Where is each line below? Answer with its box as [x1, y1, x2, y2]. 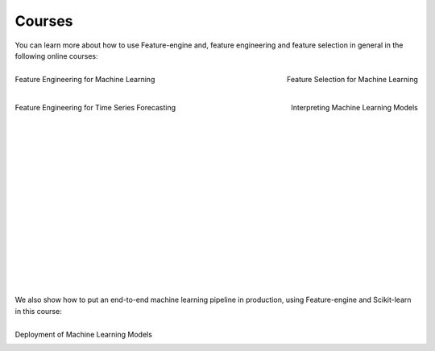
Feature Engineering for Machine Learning [14, 75, 155, 85]
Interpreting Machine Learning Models [291, 103, 418, 113]
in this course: [14, 306, 62, 316]
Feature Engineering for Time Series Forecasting [14, 103, 176, 113]
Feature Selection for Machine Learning [286, 75, 418, 85]
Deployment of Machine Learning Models [14, 329, 153, 339]
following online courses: [14, 51, 98, 60]
